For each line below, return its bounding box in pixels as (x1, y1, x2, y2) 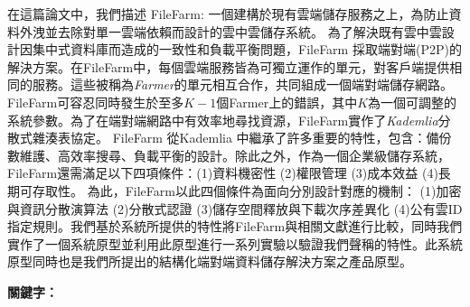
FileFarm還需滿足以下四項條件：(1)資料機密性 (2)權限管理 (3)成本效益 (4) (7, 163, 438, 182)
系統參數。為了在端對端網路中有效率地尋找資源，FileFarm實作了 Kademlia (7, 110, 438, 129)
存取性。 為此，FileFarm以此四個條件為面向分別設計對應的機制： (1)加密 (32, 181, 462, 200)
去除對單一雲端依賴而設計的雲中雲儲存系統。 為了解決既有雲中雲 (57, 22, 442, 41)
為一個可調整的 (368, 92, 457, 111)
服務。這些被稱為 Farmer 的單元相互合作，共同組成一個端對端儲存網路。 (32, 75, 453, 94)
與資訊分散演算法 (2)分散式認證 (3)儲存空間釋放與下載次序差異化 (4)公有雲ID (7, 199, 463, 218)
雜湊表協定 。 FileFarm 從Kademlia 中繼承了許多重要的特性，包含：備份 (32, 128, 452, 147)
